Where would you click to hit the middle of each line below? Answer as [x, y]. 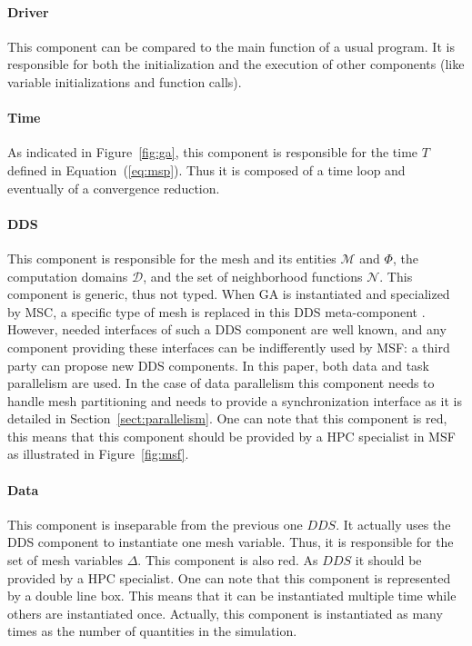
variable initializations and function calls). [125, 81]
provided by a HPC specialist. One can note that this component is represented [229, 577]
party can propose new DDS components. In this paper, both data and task [219, 365]
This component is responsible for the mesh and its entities [172, 258]
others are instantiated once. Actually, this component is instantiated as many [225, 613]
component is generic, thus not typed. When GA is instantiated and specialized [229, 294]
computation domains [68, 276]
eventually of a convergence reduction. [114, 188]
